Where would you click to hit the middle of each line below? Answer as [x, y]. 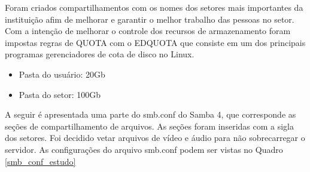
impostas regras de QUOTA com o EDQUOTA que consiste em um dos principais [155, 42]
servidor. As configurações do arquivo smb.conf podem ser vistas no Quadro [144, 149]
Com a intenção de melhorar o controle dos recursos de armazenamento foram [148, 31]
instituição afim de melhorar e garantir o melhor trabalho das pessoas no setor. [150, 19]
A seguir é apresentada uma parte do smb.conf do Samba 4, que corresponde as [151, 114]
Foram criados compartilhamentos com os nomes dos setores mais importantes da [154, 7]
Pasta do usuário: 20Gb [62, 74]
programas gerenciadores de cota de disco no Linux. [100, 54]
